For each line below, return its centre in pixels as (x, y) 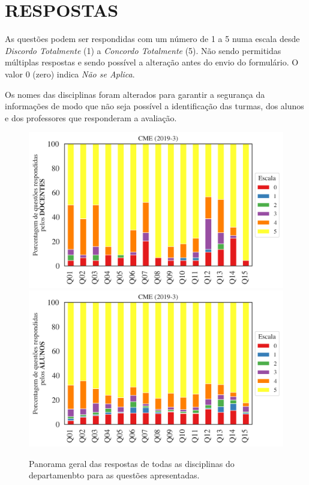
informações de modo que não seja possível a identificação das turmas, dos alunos (154, 106)
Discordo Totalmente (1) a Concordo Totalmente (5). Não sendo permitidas (143, 50)
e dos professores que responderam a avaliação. (91, 117)
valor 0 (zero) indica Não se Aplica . (70, 74)
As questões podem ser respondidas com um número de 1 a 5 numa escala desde (152, 39)
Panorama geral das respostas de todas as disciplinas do (132, 463)
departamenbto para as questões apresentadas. (114, 475)
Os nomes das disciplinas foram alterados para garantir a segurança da (135, 94)
